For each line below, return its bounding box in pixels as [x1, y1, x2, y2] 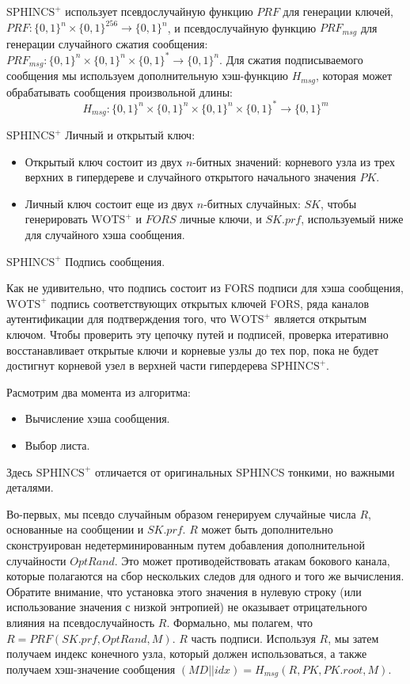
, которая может [315, 67, 392, 84]
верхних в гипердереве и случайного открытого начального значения [25, 169, 356, 185]
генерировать [25, 211, 88, 227]
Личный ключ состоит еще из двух [25, 195, 194, 211]
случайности [6, 552, 66, 568]
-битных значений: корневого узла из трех [192, 153, 396, 169]
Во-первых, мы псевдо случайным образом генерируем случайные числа [6, 505, 356, 522]
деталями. [6, 479, 54, 496]
